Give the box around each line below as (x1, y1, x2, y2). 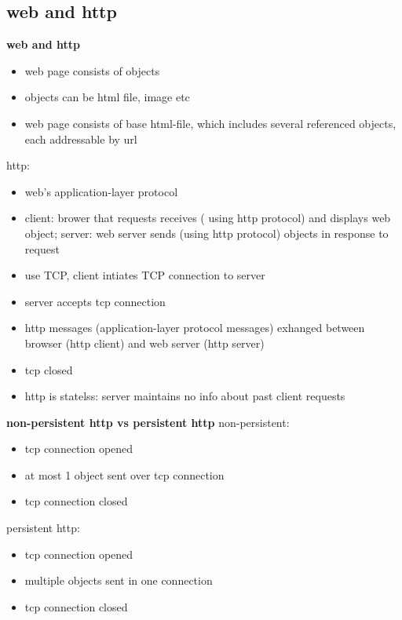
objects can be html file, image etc (24, 89, 190, 105)
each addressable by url (24, 130, 137, 147)
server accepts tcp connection (24, 293, 166, 309)
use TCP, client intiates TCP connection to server (24, 267, 265, 283)
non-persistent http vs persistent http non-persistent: (6, 414, 290, 430)
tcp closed (24, 361, 73, 377)
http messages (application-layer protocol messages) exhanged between (24, 319, 365, 336)
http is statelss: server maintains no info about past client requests (24, 388, 345, 404)
